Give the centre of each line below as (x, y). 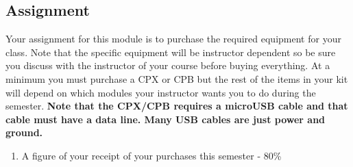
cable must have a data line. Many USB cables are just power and (166, 119)
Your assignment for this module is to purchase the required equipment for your (173, 39)
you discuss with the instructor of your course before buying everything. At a (168, 65)
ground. (24, 132)
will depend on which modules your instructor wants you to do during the (161, 92)
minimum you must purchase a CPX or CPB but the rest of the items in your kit (177, 78)
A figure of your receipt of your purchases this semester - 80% (151, 155)
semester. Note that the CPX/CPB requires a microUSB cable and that (177, 106)
